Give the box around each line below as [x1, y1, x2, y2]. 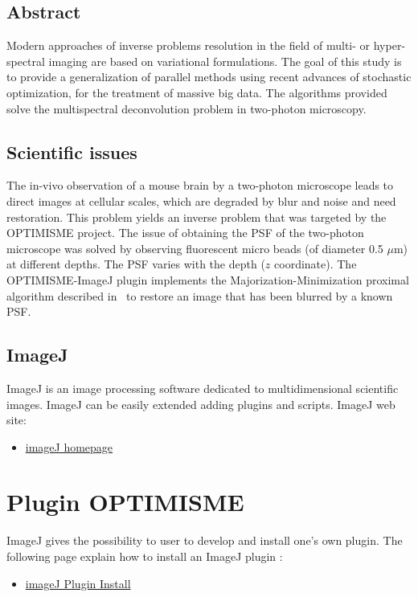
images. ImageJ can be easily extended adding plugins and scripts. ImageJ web [6, 395, 395, 412]
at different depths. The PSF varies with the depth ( [6, 256, 265, 272]
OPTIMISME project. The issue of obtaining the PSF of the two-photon [6, 224, 364, 241]
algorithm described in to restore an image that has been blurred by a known [6, 287, 393, 304]
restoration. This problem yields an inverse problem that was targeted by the [6, 208, 387, 225]
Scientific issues [6, 139, 137, 164]
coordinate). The [274, 256, 357, 272]
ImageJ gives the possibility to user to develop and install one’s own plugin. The [6, 532, 403, 549]
